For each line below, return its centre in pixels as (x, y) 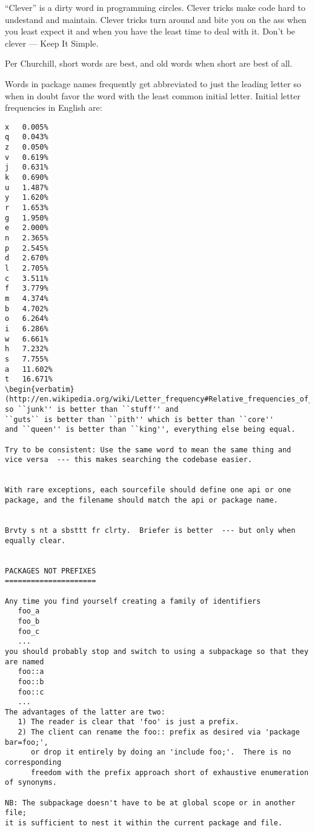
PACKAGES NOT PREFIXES (51, 571)
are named (25, 662)
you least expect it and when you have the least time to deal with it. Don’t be (150, 31)
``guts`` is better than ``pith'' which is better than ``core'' (139, 419)
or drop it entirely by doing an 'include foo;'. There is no (161, 752)
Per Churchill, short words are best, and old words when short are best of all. (149, 63)
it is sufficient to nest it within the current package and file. (144, 823)
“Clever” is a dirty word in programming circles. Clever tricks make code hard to (155, 7)
